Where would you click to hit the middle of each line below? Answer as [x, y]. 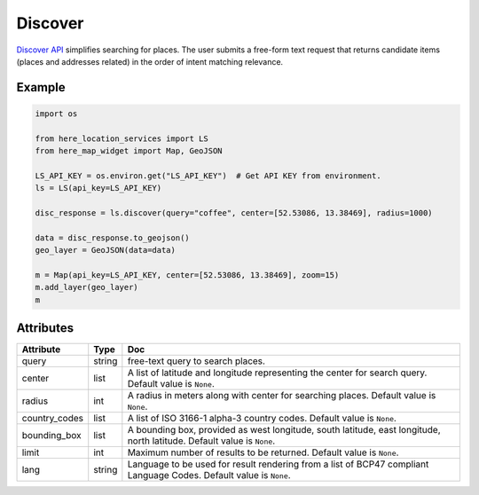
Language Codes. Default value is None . [209, 475]
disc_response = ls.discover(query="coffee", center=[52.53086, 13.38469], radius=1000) [234, 213]
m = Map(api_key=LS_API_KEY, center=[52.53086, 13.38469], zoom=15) [187, 275]
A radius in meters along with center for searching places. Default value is [282, 396]
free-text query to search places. [196, 361]
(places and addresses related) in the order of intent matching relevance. [150, 61]
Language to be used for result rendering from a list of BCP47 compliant [278, 464]
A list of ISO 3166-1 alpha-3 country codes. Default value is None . [262, 419]
